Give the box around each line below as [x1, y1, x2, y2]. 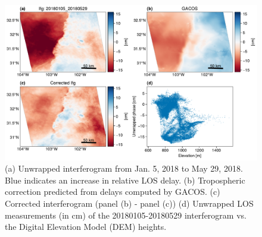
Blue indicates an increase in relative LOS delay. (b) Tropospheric [5, 173, 245, 186]
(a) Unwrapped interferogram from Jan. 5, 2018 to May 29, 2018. [5, 162, 243, 175]
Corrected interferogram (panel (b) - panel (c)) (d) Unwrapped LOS [5, 197, 254, 210]
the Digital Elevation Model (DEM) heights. [5, 220, 167, 233]
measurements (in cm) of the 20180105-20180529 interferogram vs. [5, 208, 247, 221]
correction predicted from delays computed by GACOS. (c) [5, 185, 220, 198]
